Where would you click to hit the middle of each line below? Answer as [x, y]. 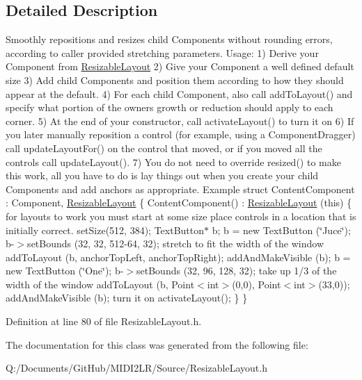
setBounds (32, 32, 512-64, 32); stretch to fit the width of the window [176, 243]
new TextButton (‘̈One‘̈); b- [65, 271]
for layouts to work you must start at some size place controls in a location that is [181, 216]
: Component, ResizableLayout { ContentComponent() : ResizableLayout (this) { [179, 203]
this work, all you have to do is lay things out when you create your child [162, 175]
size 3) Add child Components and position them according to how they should [175, 80]
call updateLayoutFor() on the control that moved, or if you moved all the [164, 148]
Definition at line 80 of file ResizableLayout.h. [104, 321]
